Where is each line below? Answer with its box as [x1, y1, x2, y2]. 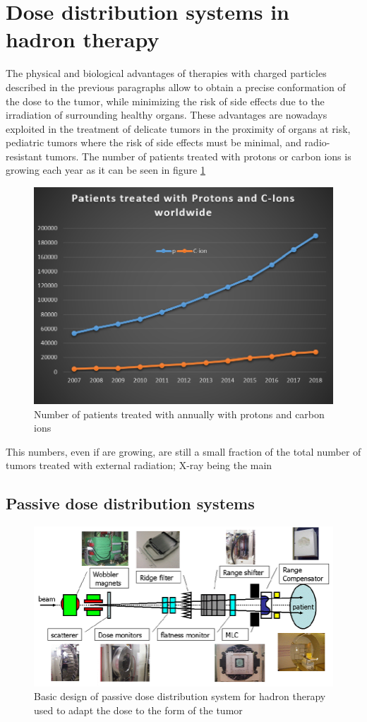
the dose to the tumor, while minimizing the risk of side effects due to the [6, 93, 325, 108]
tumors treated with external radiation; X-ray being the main [6, 458, 272, 473]
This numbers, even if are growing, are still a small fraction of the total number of [6, 444, 361, 458]
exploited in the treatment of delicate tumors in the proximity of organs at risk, [6, 121, 351, 136]
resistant [6, 148, 42, 163]
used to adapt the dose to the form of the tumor [34, 702, 243, 717]
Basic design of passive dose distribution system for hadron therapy [34, 689, 326, 704]
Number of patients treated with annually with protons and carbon [34, 406, 325, 421]
